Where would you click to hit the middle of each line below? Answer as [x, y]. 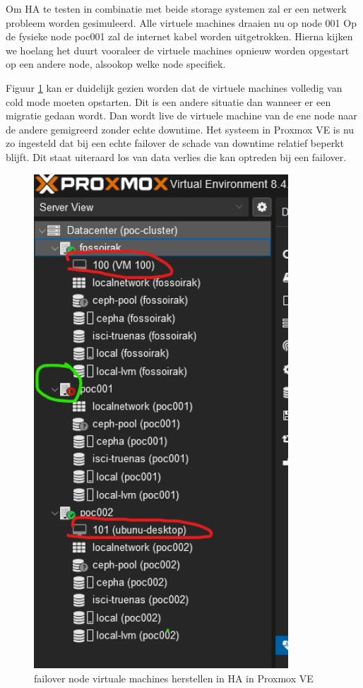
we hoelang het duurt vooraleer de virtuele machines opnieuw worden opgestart [178, 50]
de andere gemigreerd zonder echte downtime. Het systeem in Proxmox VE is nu [180, 129]
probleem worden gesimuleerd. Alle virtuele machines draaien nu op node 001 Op [181, 22]
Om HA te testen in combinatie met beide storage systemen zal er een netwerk [176, 8]
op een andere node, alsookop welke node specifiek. [116, 64]
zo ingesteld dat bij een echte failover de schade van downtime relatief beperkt [175, 143]
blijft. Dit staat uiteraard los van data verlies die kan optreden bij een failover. [176, 156]
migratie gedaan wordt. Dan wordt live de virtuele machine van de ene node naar [181, 115]
